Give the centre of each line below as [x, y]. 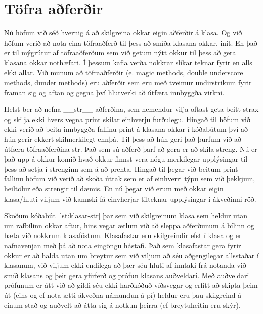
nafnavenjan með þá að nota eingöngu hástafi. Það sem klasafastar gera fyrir [123, 245]
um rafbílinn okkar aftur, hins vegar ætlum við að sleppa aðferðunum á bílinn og [129, 225]
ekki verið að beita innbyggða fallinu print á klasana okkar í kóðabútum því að [126, 129]
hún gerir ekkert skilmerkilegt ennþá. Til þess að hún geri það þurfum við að [123, 139]
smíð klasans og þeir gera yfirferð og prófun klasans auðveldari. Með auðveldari [127, 275]
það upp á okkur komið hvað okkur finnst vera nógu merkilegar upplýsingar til [126, 159]
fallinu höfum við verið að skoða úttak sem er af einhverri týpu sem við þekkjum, [130, 179]
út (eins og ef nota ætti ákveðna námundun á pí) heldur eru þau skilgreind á [123, 295]
